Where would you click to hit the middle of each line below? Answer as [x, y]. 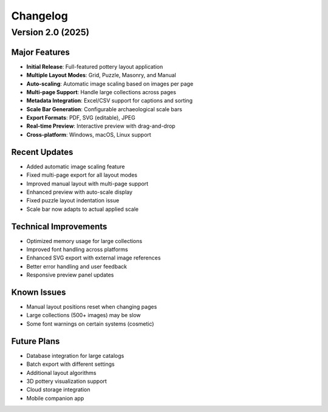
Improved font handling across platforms [77, 249]
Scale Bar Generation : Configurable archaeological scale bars [104, 109]
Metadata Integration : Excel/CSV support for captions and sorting [109, 101]
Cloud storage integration [58, 390]
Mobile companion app [55, 398]
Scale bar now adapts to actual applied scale [83, 209]
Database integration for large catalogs [75, 355]
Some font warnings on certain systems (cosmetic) [90, 324]
